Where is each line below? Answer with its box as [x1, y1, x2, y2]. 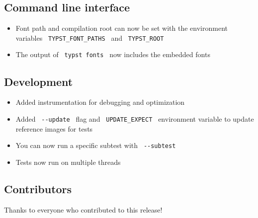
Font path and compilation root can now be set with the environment [15, 23, 228, 33]
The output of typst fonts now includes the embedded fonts [15, 49, 210, 60]
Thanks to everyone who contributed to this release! [4, 204, 163, 215]
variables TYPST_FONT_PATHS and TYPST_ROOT [15, 32, 164, 43]
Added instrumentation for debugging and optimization [15, 97, 185, 107]
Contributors [4, 181, 72, 196]
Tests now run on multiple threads [15, 156, 121, 167]
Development [4, 73, 73, 89]
